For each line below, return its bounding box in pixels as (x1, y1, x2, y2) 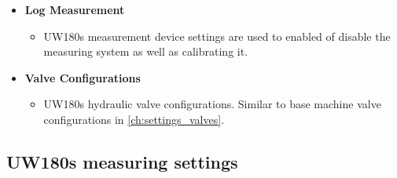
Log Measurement (24, 2, 125, 17)
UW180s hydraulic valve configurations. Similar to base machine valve (43, 96, 381, 112)
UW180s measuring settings (6, 149, 238, 173)
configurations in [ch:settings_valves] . (43, 111, 225, 127)
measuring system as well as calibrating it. (43, 43, 248, 60)
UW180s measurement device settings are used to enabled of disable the (43, 27, 391, 44)
